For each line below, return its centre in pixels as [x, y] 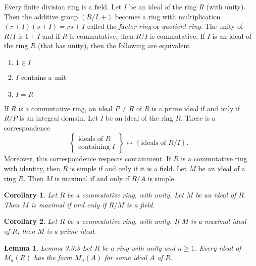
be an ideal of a [222, 168]
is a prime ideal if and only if [196, 108]
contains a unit [44, 77]
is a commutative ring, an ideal [66, 108]
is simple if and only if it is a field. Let [128, 168]
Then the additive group [41, 16]
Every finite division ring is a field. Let [63, 6]
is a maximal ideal [219, 221]
